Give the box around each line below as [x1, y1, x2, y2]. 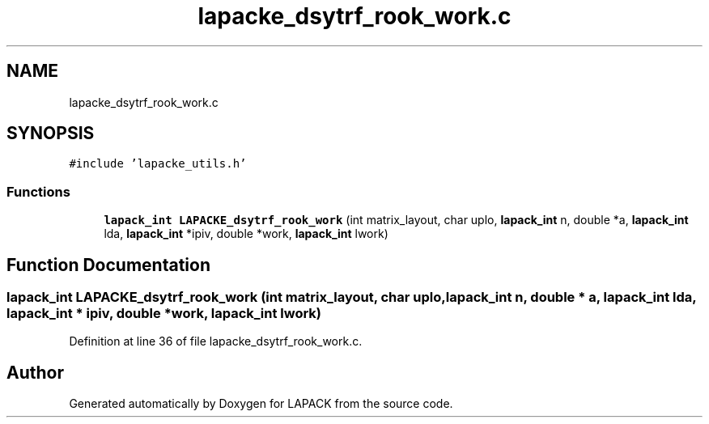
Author [6, 362, 64, 383]
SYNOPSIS [6, 123, 95, 144]
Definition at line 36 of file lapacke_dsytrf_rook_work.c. [69, 334, 363, 349]
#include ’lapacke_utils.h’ [69, 157, 247, 171]
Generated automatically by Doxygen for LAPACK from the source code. [69, 396, 453, 411]
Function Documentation [6, 254, 210, 275]
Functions [6, 183, 70, 200]
